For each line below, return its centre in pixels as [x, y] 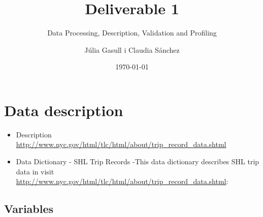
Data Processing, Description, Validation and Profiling [132, 33]
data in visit [35, 171]
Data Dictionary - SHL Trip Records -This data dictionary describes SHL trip [138, 161]
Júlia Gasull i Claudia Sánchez [132, 49]
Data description [64, 110]
